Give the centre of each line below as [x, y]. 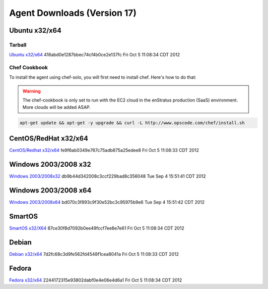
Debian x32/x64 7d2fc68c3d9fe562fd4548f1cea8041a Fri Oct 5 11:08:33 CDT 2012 [94, 254]
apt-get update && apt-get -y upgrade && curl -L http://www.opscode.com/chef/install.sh [132, 123]
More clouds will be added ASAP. [57, 107]
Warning [32, 91]
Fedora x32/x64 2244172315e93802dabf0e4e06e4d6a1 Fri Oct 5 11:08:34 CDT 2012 [96, 280]
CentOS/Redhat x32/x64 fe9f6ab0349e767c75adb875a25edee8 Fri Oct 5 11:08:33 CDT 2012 [104, 150]
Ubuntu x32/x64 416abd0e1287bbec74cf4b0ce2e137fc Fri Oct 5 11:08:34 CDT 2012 [95, 55]
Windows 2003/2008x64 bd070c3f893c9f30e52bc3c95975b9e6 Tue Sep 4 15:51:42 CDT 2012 [107, 202]
